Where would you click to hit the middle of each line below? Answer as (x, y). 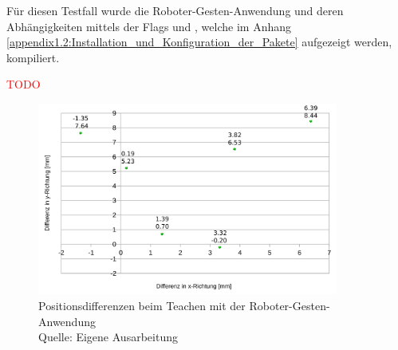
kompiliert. (33, 57)
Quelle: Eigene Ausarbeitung (108, 337)
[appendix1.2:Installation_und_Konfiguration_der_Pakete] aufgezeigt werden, (199, 42)
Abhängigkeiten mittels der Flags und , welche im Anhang (149, 26)
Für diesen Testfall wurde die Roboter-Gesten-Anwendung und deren (175, 10)
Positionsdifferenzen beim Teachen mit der (142, 305)
